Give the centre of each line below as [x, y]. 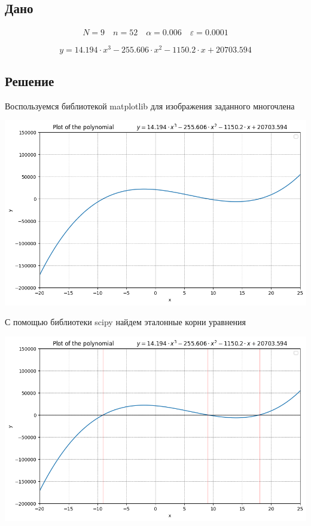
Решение [30, 80]
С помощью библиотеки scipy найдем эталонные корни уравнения [126, 322]
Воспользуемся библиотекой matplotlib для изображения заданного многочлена [150, 105]
